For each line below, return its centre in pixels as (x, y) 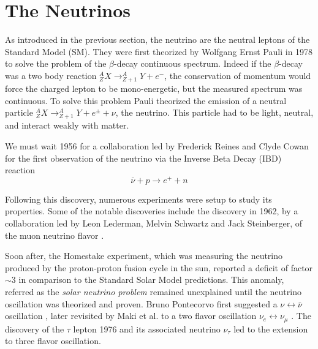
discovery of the (35, 328)
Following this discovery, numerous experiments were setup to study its (138, 199)
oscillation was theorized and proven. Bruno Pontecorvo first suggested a (141, 303)
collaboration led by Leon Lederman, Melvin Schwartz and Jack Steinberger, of (153, 223)
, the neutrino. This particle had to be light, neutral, (214, 112)
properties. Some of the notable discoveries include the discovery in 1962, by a (152, 211)
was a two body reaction (51, 75)
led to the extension (271, 328)
